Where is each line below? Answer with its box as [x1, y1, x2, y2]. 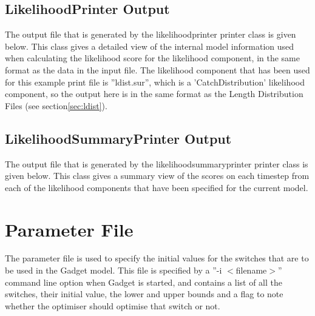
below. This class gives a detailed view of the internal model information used [5, 39, 294, 52]
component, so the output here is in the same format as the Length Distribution [5, 87, 303, 100]
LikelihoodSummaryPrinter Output [5, 129, 232, 147]
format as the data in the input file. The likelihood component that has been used [5, 63, 310, 76]
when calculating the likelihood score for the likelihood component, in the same [5, 52, 300, 64]
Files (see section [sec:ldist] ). [5, 99, 107, 112]
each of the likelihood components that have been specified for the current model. [5, 181, 308, 193]
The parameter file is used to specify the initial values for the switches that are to [5, 252, 309, 264]
